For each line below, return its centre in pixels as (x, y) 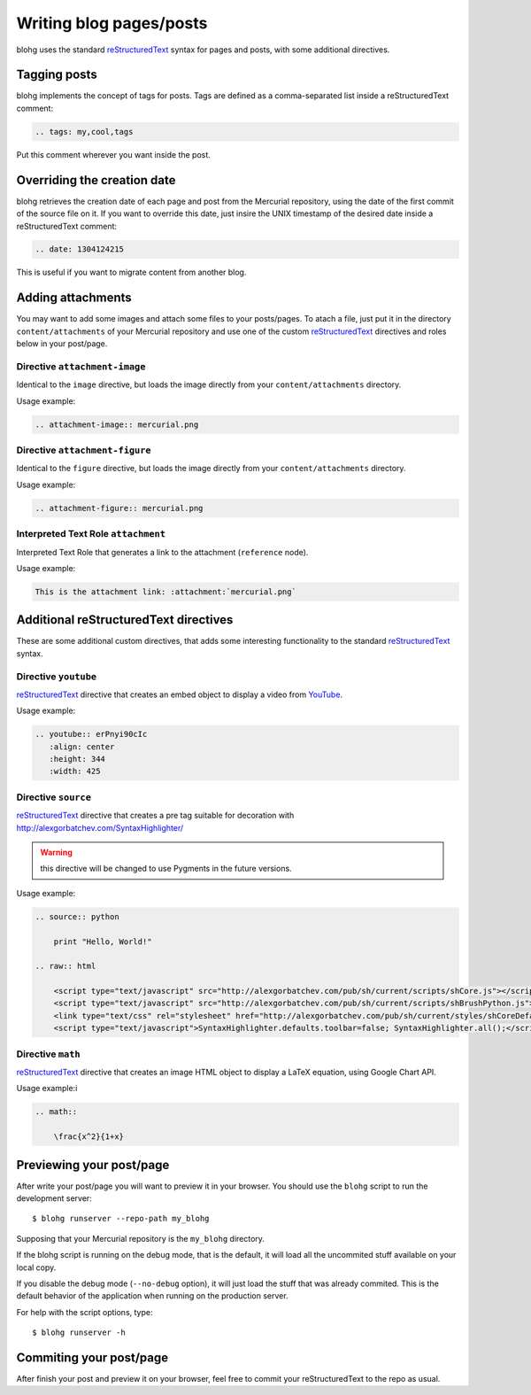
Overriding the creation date (96, 180)
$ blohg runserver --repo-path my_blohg (121, 1219)
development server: (54, 1198)
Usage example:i (47, 1089)
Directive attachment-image (81, 366)
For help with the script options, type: (85, 1312)
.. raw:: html (65, 966)
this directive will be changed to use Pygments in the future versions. (166, 869)
